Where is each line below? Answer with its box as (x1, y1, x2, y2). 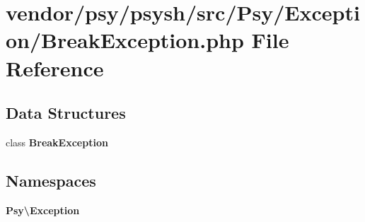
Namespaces (6, 169, 96, 191)
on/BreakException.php (6, 25, 244, 54)
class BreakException (6, 134, 108, 149)
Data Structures (6, 102, 126, 124)
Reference (6, 53, 104, 82)
